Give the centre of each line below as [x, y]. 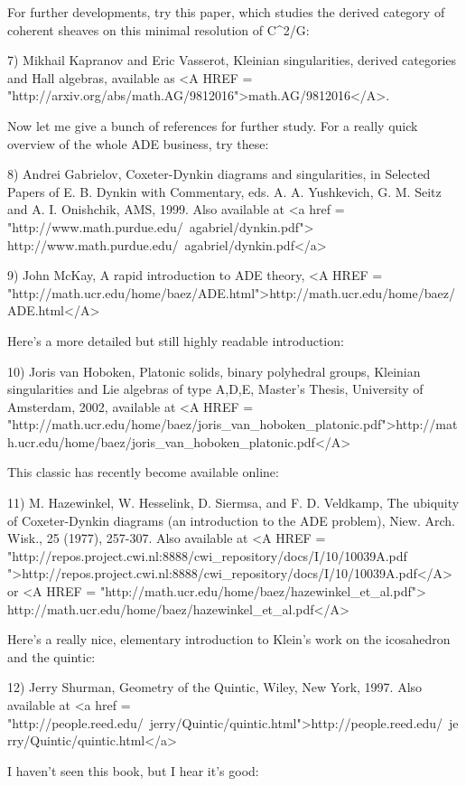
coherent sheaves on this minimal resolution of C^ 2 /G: [158, 29]
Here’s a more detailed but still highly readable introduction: [176, 340]
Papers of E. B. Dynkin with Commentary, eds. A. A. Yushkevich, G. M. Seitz [224, 191]
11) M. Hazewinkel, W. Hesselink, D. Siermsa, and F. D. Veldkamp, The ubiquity [233, 503]
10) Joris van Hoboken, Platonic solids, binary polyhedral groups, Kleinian [214, 371]
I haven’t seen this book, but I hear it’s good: [133, 770]
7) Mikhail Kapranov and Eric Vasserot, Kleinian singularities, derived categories [232, 60]
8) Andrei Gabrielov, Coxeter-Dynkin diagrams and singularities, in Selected [219, 174]
